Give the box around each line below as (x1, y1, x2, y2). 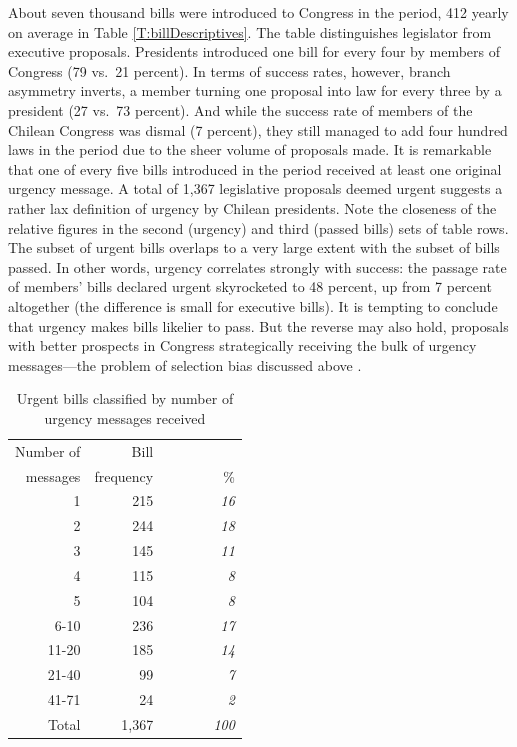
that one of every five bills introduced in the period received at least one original (8, 158, 502, 179)
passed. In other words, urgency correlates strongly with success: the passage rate (8, 256, 507, 277)
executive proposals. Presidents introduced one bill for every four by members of (8, 41, 501, 62)
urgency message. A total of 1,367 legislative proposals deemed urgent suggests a (8, 178, 503, 199)
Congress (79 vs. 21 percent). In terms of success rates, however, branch (8, 60, 451, 81)
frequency (94, 465, 154, 486)
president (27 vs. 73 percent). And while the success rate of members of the (8, 99, 473, 120)
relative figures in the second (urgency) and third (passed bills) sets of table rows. (8, 217, 509, 238)
